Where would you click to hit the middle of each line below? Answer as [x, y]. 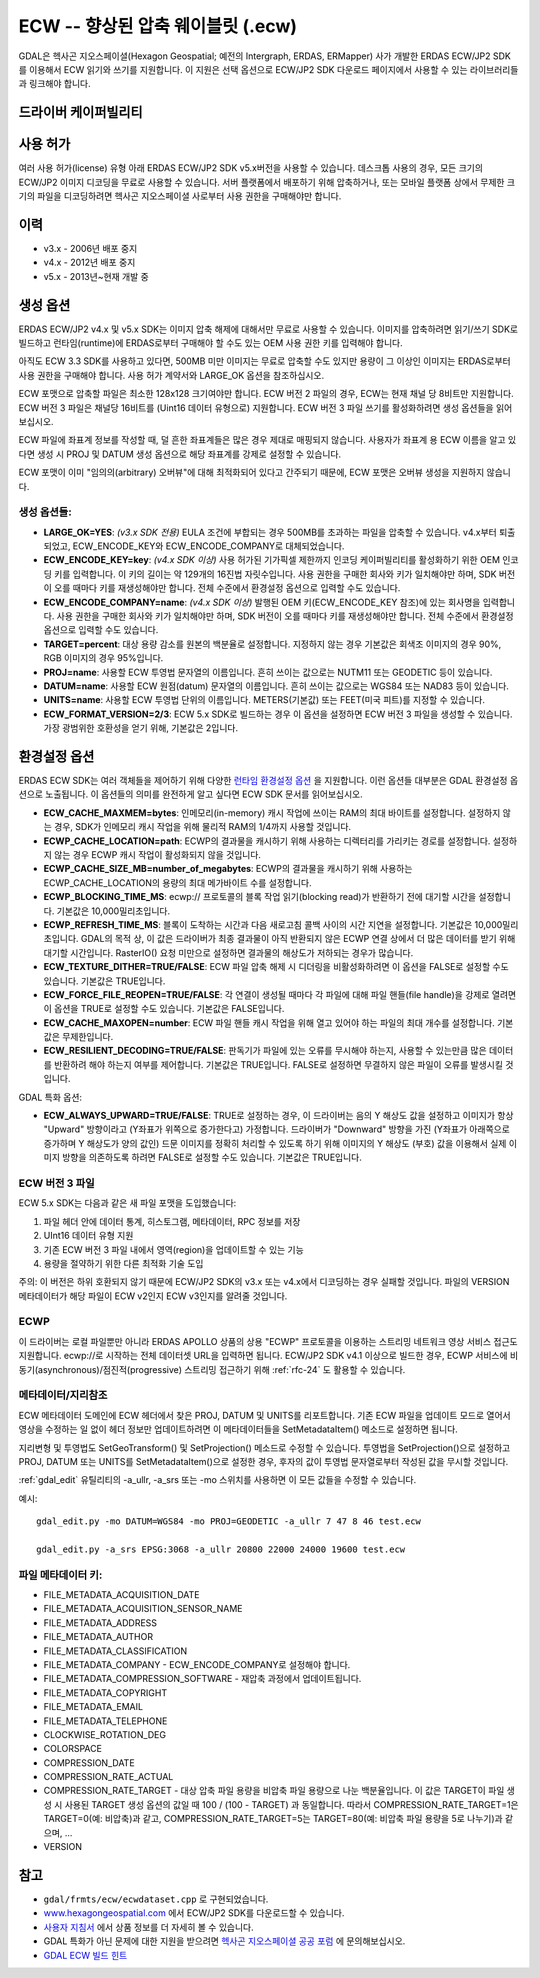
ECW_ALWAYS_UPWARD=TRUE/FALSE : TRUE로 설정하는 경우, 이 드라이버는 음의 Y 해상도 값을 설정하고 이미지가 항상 [278, 1116]
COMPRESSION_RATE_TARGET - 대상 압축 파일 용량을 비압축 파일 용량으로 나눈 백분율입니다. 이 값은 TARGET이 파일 [274, 1791]
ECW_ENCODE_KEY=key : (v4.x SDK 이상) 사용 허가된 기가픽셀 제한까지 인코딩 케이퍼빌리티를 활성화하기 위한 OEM [271, 560]
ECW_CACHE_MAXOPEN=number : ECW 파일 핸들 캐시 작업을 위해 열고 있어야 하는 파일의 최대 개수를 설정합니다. [269, 1022]
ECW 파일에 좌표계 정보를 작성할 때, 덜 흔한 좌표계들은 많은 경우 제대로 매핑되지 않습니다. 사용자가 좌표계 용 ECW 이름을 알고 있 [267, 440]
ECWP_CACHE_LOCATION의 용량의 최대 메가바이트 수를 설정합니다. [177, 882]
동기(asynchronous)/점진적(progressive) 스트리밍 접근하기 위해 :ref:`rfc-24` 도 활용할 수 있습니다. [212, 1369]
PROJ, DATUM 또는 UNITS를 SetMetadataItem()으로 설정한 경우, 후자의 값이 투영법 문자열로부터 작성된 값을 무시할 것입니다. [263, 1461]
